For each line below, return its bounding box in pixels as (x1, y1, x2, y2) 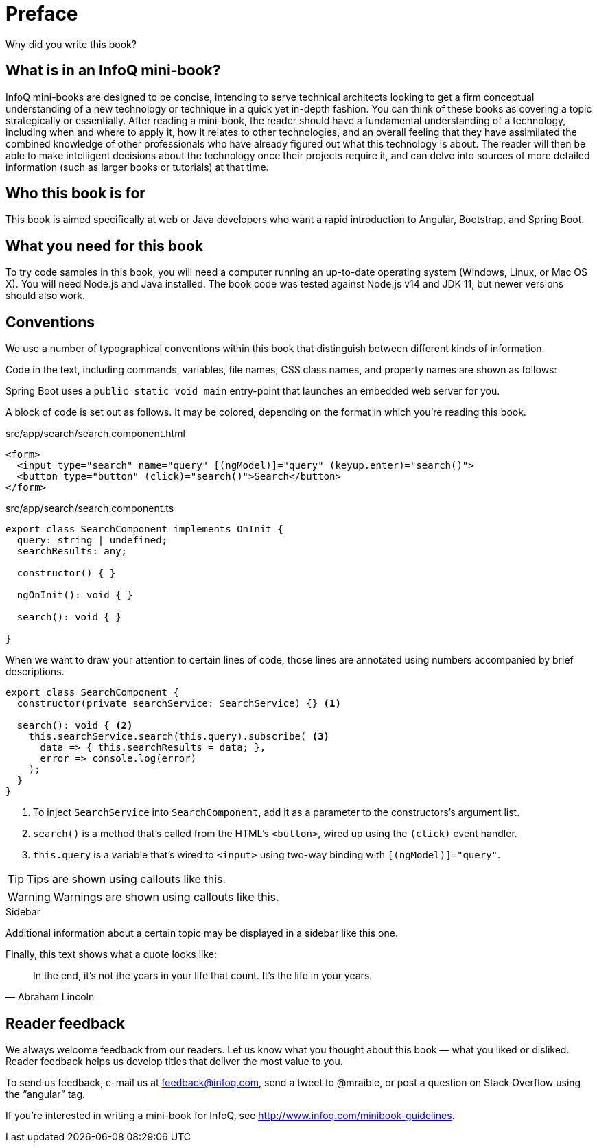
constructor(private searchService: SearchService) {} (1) (16, 698, 341, 710)
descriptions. (5, 666, 65, 678)
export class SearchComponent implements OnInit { (5, 524, 283, 535)
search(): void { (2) (16, 720, 133, 731)
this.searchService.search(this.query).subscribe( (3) (28, 731, 330, 742)
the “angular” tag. (5, 1088, 86, 1100)
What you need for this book (5, 237, 203, 255)
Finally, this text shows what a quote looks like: (5, 948, 217, 961)
